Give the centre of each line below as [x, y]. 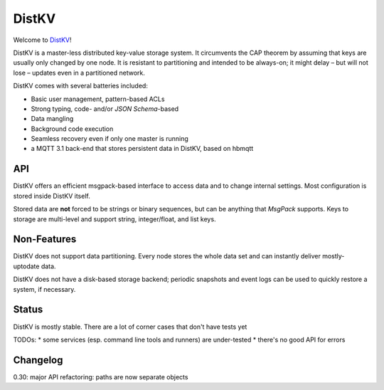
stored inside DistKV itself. [52, 196]
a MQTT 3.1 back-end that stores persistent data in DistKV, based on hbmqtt [142, 149]
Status [28, 310]
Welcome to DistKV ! [42, 40]
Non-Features [45, 239]
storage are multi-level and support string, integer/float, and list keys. [114, 219]
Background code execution [72, 129]
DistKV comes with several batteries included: [81, 86]
